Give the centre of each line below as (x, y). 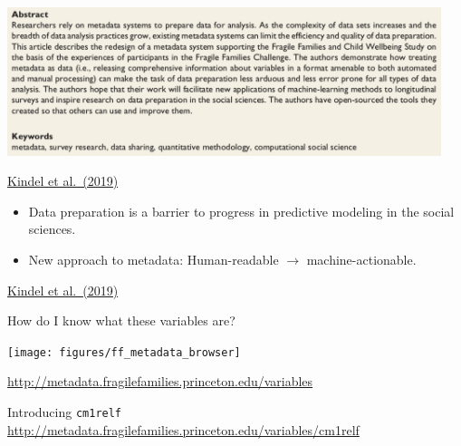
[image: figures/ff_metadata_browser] (124, 352)
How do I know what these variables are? (121, 320)
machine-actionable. (361, 260)
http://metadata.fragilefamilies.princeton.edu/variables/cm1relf (183, 429)
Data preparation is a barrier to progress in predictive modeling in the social (241, 211)
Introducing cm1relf (65, 412)
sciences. (52, 229)
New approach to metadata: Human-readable (154, 260)
